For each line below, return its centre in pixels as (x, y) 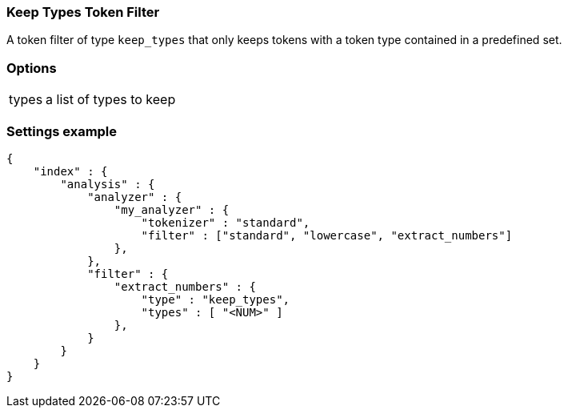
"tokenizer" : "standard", (226, 222)
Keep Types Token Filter (83, 12)
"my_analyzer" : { (172, 209)
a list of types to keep (111, 100)
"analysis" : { (108, 184)
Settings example (62, 131)
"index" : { (70, 171)
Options (32, 68)
